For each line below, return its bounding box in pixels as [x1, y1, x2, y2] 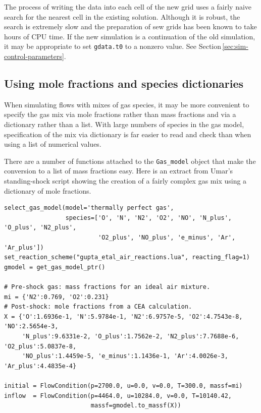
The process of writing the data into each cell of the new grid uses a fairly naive [4, 2, 252, 12]
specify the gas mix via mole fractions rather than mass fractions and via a [4, 109, 236, 120]
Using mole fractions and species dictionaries [4, 76, 244, 91]
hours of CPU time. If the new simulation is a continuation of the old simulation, [4, 31, 255, 41]
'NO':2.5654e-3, [4, 323, 59, 330]
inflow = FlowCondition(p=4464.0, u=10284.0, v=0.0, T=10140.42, [4, 392, 232, 399]
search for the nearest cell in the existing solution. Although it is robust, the [4, 11, 240, 22]
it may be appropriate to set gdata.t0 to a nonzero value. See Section [4, 41, 222, 51]
